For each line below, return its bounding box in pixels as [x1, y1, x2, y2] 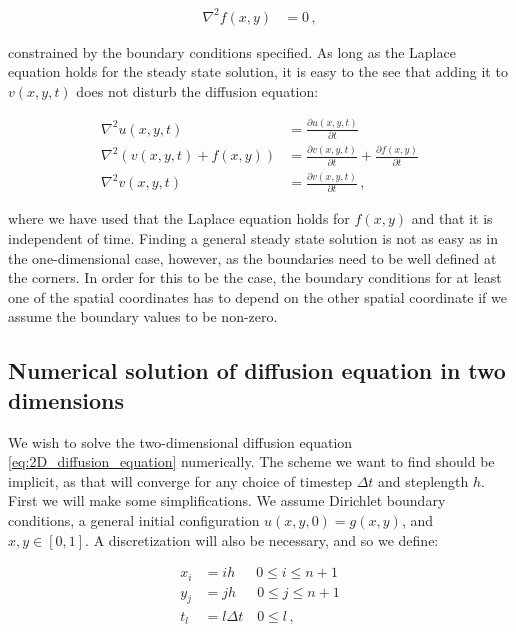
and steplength [378, 470, 469, 491]
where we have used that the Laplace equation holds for [8, 208, 350, 229]
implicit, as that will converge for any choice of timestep [8, 470, 352, 491]
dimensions [8, 384, 124, 415]
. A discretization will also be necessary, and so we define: [85, 529, 439, 550]
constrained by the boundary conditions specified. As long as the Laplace [8, 41, 456, 62]
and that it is [411, 208, 493, 229]
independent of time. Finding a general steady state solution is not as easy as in [8, 228, 498, 249]
